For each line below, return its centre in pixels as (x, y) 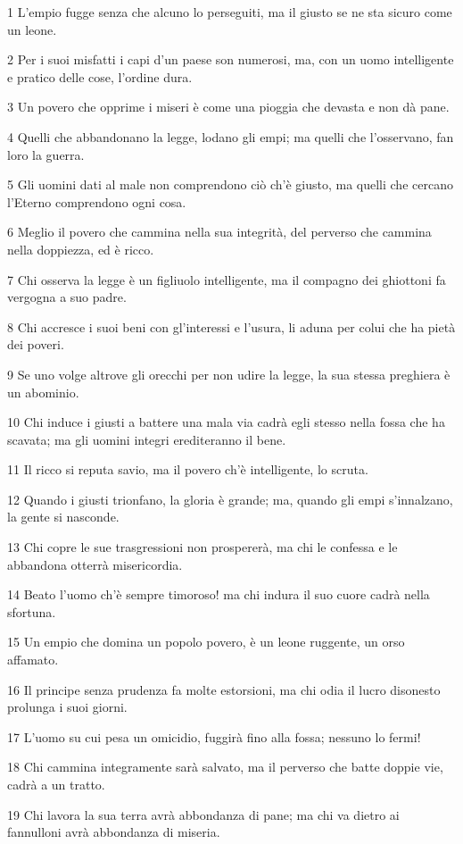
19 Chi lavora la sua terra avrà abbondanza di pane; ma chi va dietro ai (203, 814)
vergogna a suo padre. (67, 297)
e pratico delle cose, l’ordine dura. (100, 76)
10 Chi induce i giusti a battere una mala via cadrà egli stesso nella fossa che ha (226, 422)
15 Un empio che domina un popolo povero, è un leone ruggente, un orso (206, 642)
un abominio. (43, 392)
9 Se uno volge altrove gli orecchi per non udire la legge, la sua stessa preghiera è (229, 374)
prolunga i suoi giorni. (67, 707)
